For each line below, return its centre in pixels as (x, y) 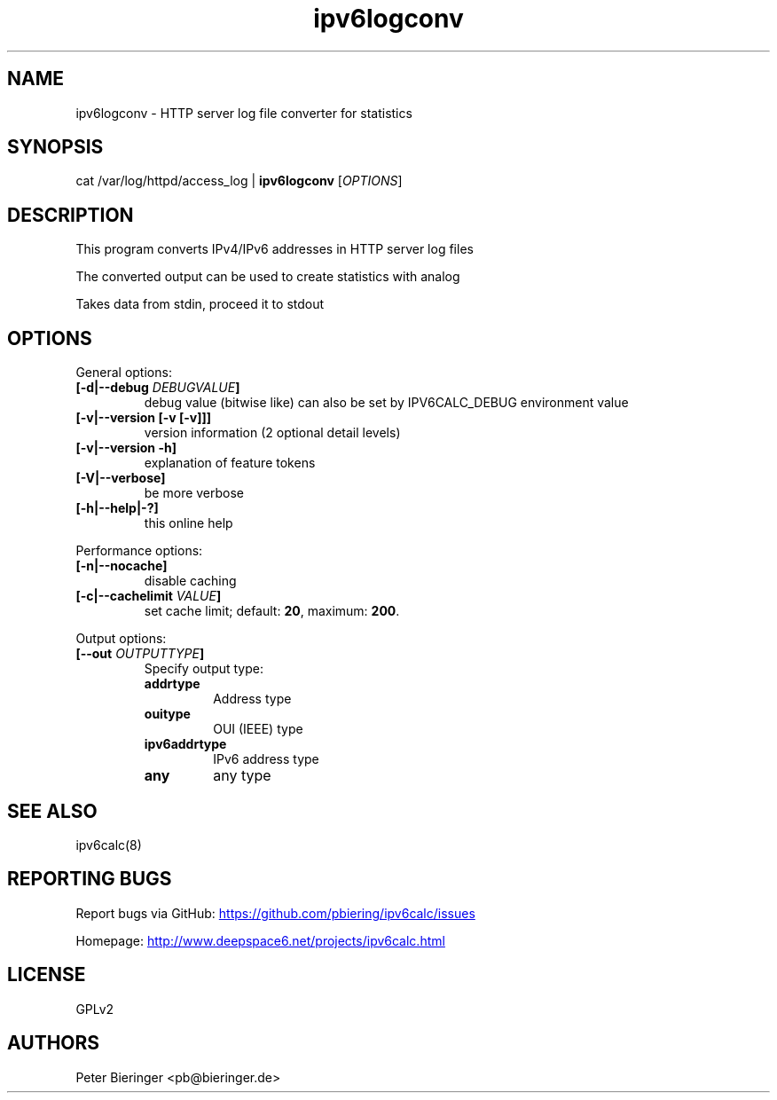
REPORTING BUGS (90, 879)
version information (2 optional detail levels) (272, 433)
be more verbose (194, 493)
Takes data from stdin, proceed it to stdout (200, 304)
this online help (188, 523)
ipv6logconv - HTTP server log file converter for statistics (244, 113)
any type (242, 776)
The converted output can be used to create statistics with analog (268, 277)
